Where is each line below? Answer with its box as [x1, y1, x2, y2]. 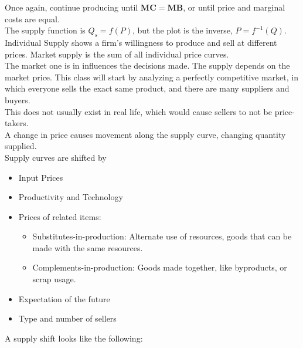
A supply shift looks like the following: [5, 332, 143, 344]
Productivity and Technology [18, 191, 123, 203]
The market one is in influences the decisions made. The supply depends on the [5, 59, 290, 72]
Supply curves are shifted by [5, 151, 107, 163]
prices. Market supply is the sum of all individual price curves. [5, 48, 229, 60]
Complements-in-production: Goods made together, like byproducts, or [32, 261, 287, 273]
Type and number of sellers [18, 312, 117, 325]
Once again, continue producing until [5, 1, 138, 13]
